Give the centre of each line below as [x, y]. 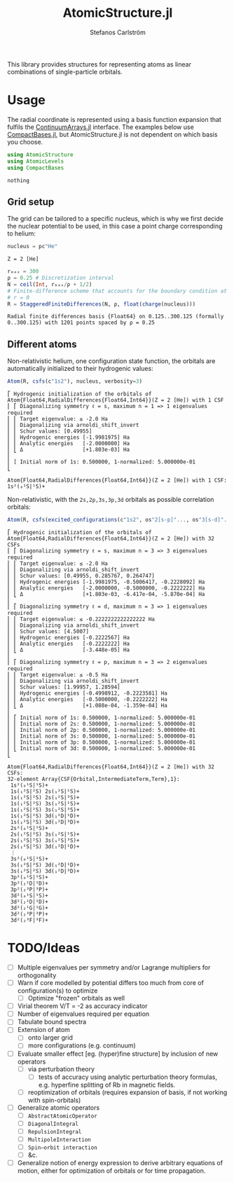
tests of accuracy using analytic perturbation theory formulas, [128, 1077]
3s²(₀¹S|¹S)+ [29, 859]
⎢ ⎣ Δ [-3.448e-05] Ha [69, 650]
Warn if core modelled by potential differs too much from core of [111, 983]
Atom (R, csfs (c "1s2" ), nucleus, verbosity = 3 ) [75, 381]
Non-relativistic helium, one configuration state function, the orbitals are [111, 361]
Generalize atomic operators [58, 1107]
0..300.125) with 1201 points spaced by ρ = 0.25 [81, 323]
